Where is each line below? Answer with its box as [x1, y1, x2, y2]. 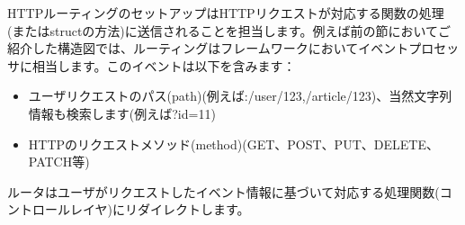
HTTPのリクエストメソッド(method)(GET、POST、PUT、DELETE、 [28, 134, 439, 153]
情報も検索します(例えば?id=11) [28, 103, 216, 122]
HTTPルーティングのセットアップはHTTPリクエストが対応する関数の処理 [7, 4, 444, 22]
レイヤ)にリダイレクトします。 [69, 200, 250, 219]
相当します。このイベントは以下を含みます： [31, 56, 296, 75]
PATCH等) [28, 152, 90, 171]
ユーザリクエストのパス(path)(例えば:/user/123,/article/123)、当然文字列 [28, 86, 452, 105]
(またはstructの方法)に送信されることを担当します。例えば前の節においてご [7, 21, 451, 40]
